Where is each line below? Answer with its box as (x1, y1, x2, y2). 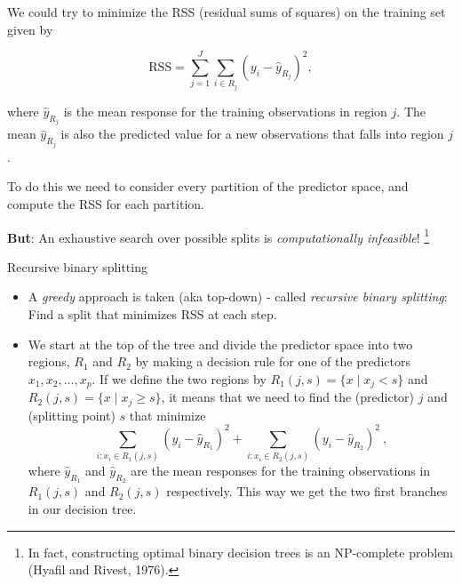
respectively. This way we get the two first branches (166, 482, 448, 501)
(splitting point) (28, 405, 115, 424)
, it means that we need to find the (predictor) (161, 388, 415, 406)
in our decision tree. (28, 499, 137, 517)
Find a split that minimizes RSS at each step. (28, 305, 277, 324)
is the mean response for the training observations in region (63, 101, 387, 120)
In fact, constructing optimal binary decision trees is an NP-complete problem (28, 542, 454, 561)
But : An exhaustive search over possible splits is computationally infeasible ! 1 (7, 225, 430, 246)
